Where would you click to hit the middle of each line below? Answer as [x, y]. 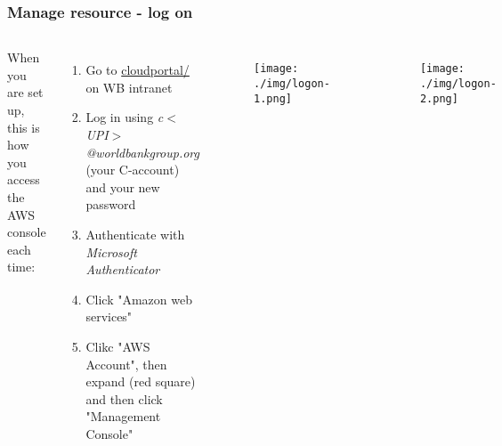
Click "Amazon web [139, 299]
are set [25, 92]
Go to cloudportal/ [138, 70]
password [111, 204]
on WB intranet [129, 87]
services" [109, 316]
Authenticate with [135, 234]
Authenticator [123, 269]
